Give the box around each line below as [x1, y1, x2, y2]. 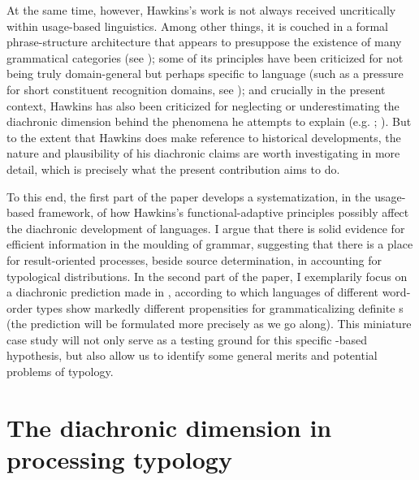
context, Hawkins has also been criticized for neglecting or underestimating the [6, 97, 400, 114]
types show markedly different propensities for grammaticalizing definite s [36, 299, 404, 316]
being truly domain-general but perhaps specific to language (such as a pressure [6, 65, 404, 82]
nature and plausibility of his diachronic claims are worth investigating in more [6, 145, 400, 162]
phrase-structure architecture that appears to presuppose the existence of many [6, 33, 402, 50]
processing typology [6, 443, 232, 476]
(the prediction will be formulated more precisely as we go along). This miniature [6, 315, 412, 332]
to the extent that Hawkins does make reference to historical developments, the [6, 128, 401, 145]
